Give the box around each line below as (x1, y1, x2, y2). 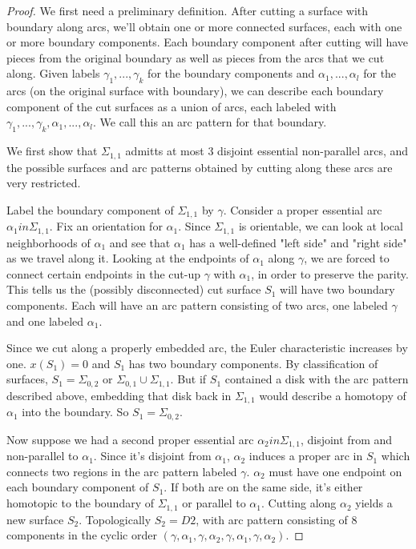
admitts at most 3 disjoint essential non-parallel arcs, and (125, 142, 409, 159)
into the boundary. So (22, 403, 129, 420)
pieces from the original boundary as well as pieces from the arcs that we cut (6, 49, 385, 66)
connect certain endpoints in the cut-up (6, 265, 201, 282)
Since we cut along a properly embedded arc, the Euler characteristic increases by (6, 339, 408, 356)
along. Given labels (6, 65, 100, 82)
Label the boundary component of (6, 201, 174, 218)
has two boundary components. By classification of (128, 355, 378, 371)
